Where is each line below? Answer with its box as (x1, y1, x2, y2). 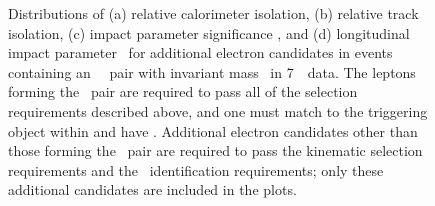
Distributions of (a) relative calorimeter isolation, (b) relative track (8, 3, 419, 23)
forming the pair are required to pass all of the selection (8, 81, 358, 102)
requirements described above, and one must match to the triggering (8, 100, 428, 121)
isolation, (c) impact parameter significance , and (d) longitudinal (8, 22, 410, 43)
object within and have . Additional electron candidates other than (8, 120, 418, 141)
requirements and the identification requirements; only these (8, 159, 384, 180)
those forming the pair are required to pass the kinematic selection (8, 140, 423, 161)
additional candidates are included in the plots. (8, 179, 297, 200)
